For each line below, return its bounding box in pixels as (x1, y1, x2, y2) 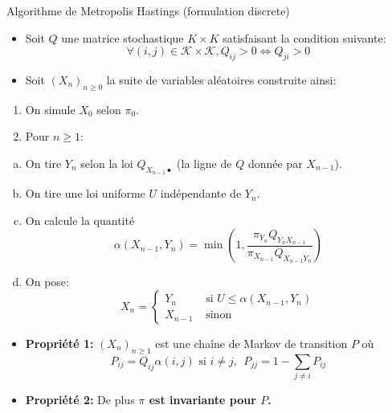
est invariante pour (149, 391, 256, 408)
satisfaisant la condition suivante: (223, 29, 386, 46)
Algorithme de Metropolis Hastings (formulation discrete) (6, 2, 290, 18)
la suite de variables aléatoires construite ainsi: (106, 71, 337, 88)
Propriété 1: (25, 334, 94, 351)
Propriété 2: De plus (25, 391, 135, 408)
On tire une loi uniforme (25, 185, 145, 202)
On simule (25, 100, 76, 117)
